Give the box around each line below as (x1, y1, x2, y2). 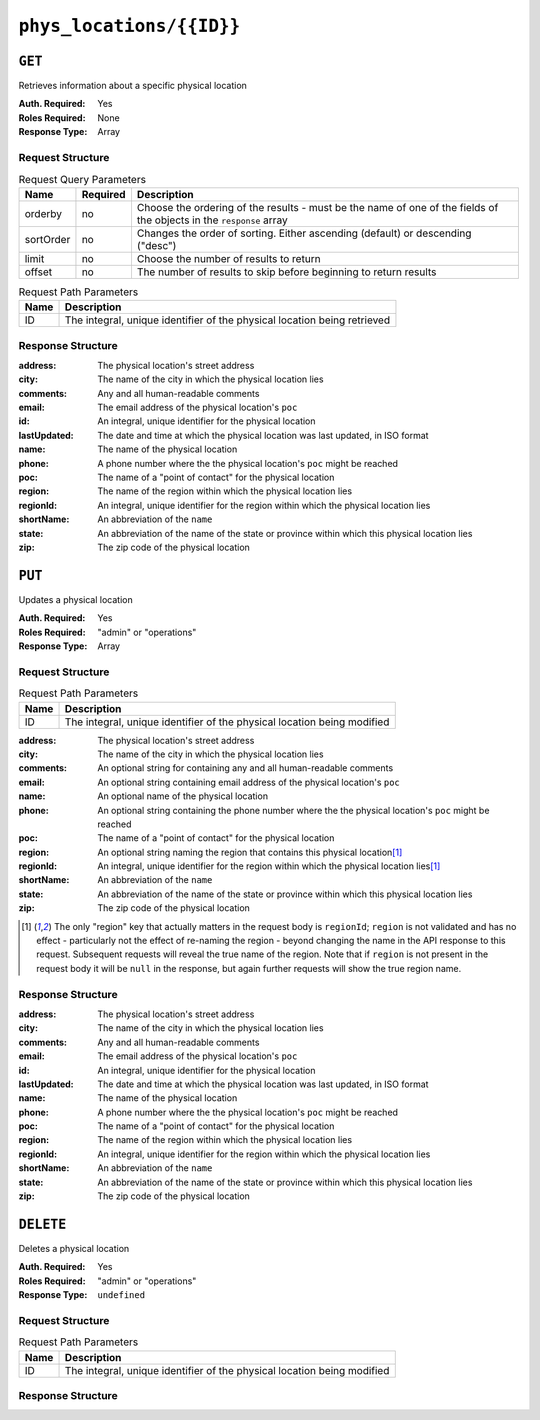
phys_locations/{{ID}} (18, 15, 241, 37)
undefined (97, 1290, 145, 1301)
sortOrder (24, 232, 71, 246)
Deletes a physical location (18, 1242, 130, 1254)
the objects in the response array (136, 213, 289, 227)
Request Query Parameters (18, 172, 147, 186)
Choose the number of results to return (136, 251, 321, 265)
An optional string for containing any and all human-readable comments (97, 762, 394, 774)
